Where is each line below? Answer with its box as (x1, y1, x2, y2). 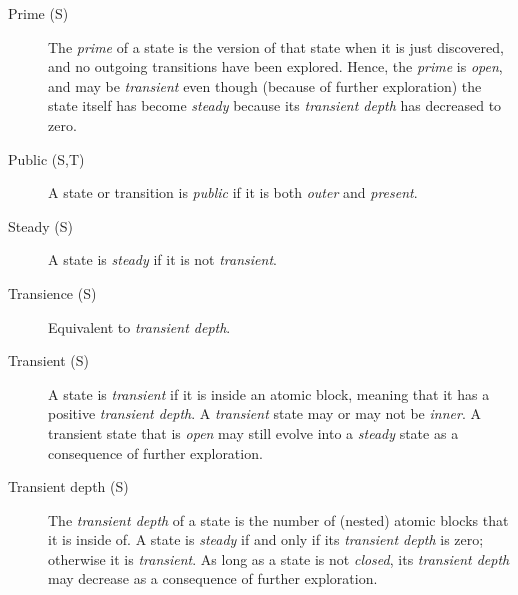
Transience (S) (8, 282, 97, 303)
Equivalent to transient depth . (48, 316, 231, 337)
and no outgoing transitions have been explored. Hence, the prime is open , (48, 56, 503, 77)
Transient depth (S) (8, 476, 129, 497)
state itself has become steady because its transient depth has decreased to (48, 95, 502, 116)
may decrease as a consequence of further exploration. (48, 568, 378, 589)
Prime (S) (8, 3, 69, 23)
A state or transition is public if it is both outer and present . (48, 182, 418, 203)
